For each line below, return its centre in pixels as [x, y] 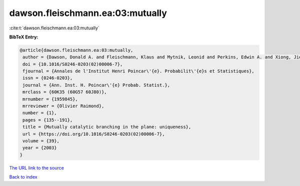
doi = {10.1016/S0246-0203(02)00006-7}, [73, 64]
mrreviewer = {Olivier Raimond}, [63, 106]
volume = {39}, [41, 141]
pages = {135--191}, [48, 120]
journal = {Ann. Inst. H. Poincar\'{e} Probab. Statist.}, [96, 85]
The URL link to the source [37, 168]
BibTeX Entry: [24, 37]
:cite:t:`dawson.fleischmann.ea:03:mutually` [54, 28]
